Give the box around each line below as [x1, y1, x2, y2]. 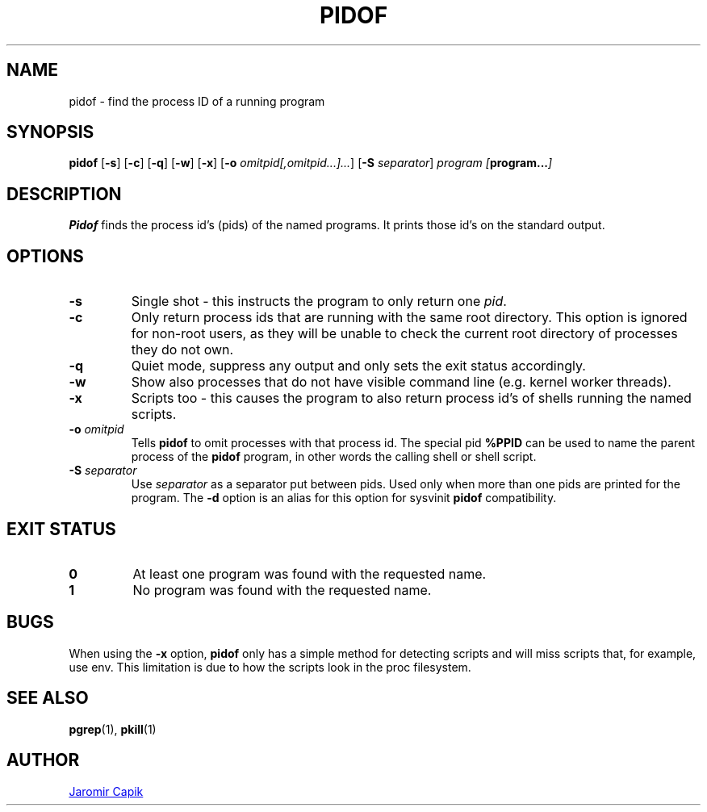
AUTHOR [6, 750, 80, 771]
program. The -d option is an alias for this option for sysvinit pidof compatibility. [131, 491, 557, 505]
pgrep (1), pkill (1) [69, 722, 157, 736]
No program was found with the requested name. [132, 581, 432, 598]
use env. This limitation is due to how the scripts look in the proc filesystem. [69, 659, 471, 674]
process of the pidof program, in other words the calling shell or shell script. [131, 450, 537, 464]
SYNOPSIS [6, 122, 94, 143]
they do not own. [131, 341, 234, 358]
